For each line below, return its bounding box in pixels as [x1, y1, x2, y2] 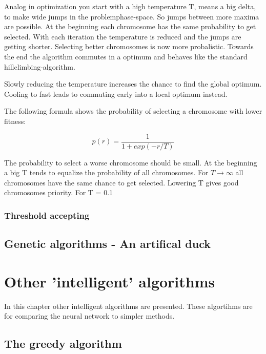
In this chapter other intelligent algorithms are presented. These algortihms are [4, 300, 253, 311]
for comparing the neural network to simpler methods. [4, 310, 175, 321]
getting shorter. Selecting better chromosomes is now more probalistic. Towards [4, 41, 254, 52]
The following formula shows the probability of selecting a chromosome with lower [4, 106, 262, 116]
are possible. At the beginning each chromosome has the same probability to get [4, 21, 256, 32]
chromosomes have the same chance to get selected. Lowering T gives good [4, 177, 239, 188]
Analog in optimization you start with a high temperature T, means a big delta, [4, 1, 256, 11]
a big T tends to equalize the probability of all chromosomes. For [4, 167, 209, 178]
